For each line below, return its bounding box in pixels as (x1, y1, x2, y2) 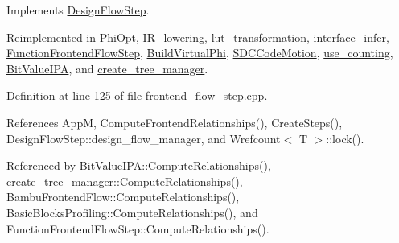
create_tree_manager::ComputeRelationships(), (6, 172, 243, 189)
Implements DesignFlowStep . (6, 2, 150, 18)
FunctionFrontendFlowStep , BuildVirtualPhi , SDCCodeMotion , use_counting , (6, 44, 393, 61)
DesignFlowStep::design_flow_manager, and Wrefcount (6, 130, 281, 146)
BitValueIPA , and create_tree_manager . (6, 60, 208, 76)
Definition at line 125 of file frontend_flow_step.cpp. (6, 87, 268, 104)
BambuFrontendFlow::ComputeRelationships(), (6, 188, 240, 205)
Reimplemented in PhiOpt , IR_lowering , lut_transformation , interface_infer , (6, 28, 389, 45)
